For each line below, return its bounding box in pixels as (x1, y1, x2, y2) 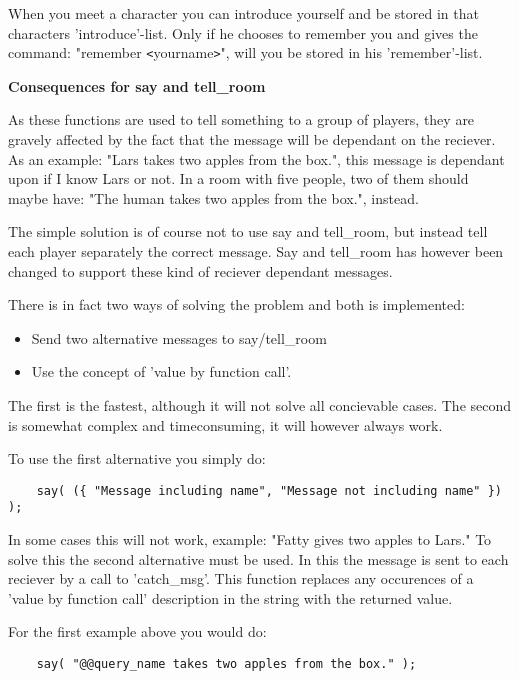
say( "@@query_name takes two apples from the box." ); (36, 657, 417, 672)
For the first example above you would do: (8, 621, 267, 642)
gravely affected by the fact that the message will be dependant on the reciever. (8, 129, 496, 150)
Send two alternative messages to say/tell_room (31, 327, 327, 348)
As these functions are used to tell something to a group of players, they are (8, 109, 475, 130)
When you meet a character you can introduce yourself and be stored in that (8, 3, 479, 23)
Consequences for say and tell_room (8, 75, 266, 96)
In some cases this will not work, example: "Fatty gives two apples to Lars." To (8, 529, 492, 550)
